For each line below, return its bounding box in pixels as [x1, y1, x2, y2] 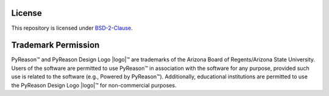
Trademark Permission [11, 40, 100, 50]
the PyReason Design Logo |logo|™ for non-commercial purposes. [11, 81, 177, 89]
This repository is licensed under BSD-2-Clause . [11, 24, 133, 32]
